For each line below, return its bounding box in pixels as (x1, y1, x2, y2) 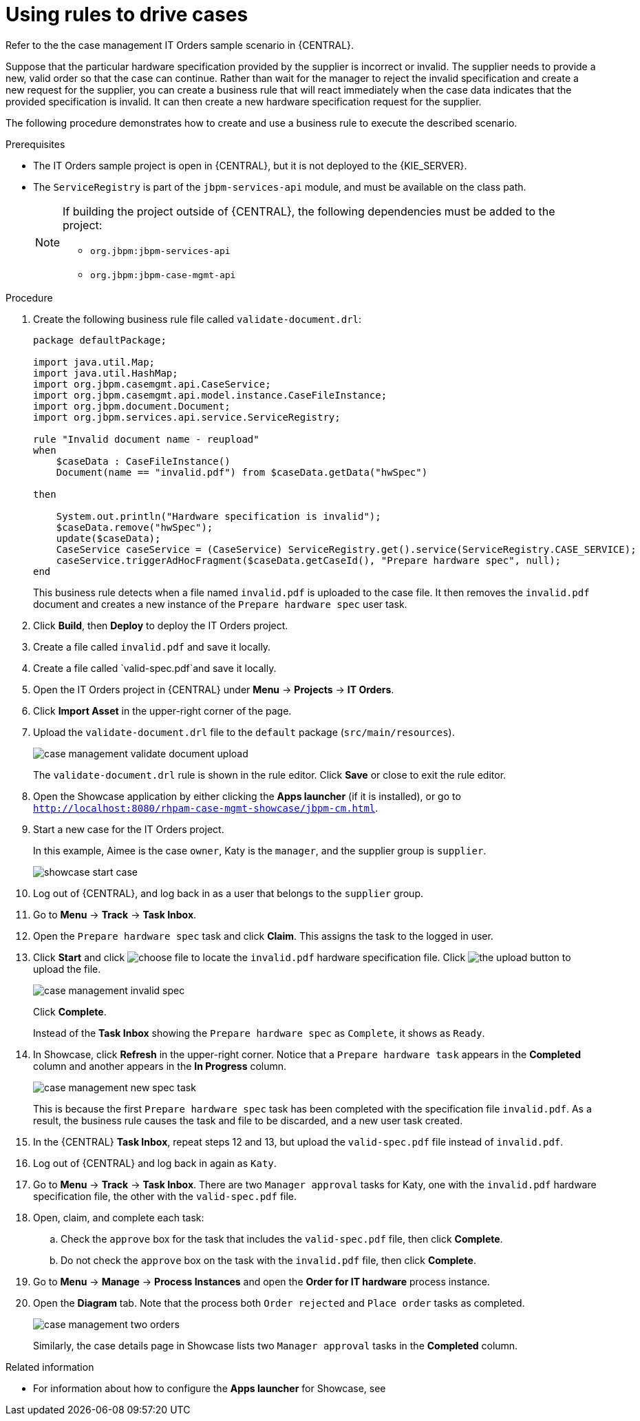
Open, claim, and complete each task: (33, 1211, 204, 1223)
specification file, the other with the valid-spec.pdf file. (33, 1190, 297, 1202)
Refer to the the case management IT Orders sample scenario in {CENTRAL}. (6, 39, 354, 51)
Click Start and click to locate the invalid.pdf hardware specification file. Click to (33, 951, 571, 963)
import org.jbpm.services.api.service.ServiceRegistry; (33, 411, 341, 423)
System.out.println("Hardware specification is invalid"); (56, 510, 381, 522)
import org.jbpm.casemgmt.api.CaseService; (33, 378, 271, 390)
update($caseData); (56, 532, 161, 544)
